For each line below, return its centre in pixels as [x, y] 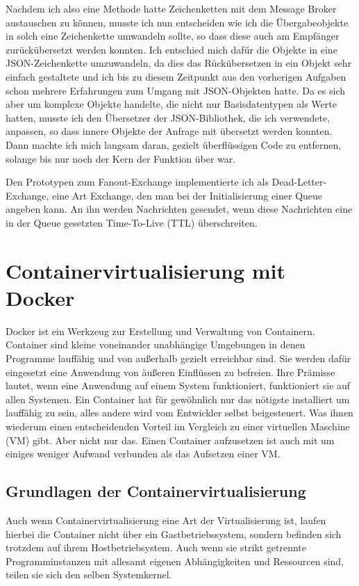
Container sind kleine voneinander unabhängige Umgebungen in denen [156, 344]
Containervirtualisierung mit [146, 270]
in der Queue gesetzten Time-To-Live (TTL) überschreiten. [132, 222]
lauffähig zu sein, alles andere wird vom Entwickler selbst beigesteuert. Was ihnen [179, 413]
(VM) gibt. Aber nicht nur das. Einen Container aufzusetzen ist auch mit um [170, 440]
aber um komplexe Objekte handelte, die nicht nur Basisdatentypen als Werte [171, 104]
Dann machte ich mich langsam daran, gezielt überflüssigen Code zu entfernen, [174, 144]
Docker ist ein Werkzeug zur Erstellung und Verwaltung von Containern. [160, 331]
